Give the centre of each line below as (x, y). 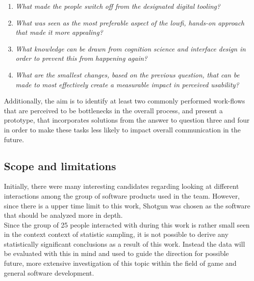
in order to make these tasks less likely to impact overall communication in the (122, 129)
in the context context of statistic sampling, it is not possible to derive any (116, 234)
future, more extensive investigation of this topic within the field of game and (120, 263)
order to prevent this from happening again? (81, 58)
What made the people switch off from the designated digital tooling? (118, 6)
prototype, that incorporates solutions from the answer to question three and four (127, 120)
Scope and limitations (60, 166)
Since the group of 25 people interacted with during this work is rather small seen (127, 224)
